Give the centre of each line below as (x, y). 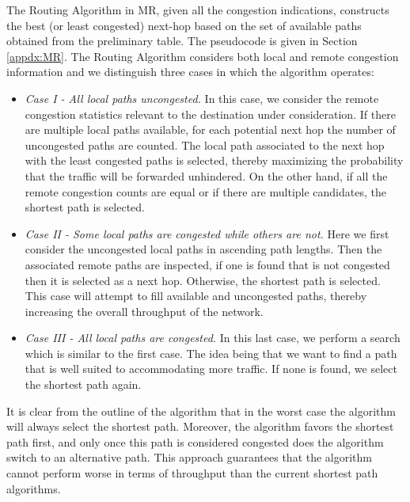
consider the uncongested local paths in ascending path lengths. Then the (203, 249)
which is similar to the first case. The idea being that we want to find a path (211, 353)
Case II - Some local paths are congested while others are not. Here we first (207, 233)
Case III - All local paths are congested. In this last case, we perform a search (213, 338)
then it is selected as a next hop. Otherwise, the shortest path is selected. (203, 280)
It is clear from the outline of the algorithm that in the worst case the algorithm (201, 411)
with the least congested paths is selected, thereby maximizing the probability (214, 160)
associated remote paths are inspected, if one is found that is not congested (207, 264)
